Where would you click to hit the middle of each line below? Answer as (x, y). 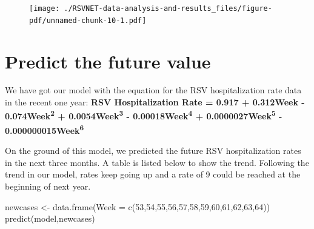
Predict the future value (108, 61)
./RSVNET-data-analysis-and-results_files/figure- (168, 8)
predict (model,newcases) (50, 218)
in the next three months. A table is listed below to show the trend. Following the (157, 162)
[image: (45, 8)
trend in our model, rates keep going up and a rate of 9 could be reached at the (153, 174)
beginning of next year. (48, 186)
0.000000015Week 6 (45, 129)
